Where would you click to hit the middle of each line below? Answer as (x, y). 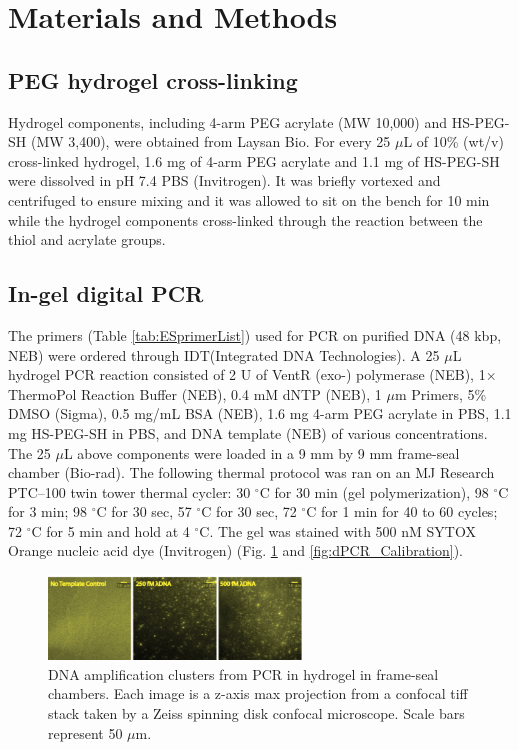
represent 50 (85, 732)
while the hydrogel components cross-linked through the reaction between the (245, 219)
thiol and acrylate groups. (87, 239)
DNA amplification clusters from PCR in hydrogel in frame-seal (243, 673)
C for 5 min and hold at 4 (110, 530)
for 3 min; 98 (47, 511)
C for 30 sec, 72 (249, 511)
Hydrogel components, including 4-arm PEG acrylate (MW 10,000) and (227, 121)
